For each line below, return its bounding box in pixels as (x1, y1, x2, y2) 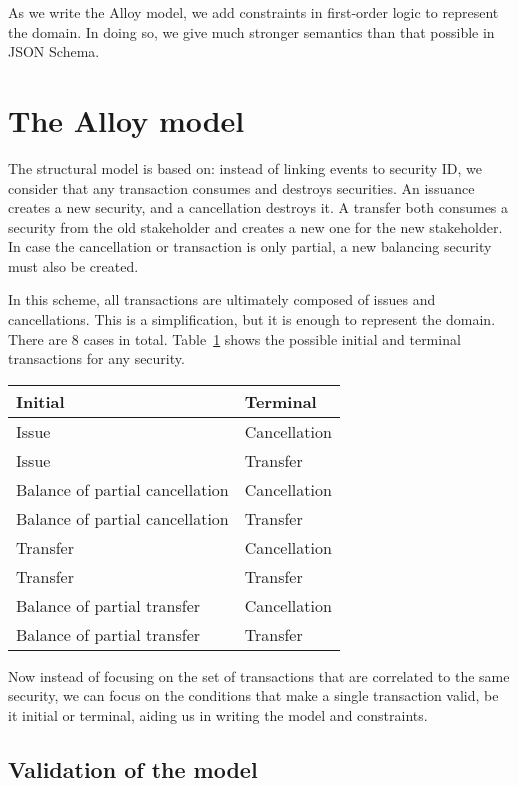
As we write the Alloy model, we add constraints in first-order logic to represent (8, 2, 499, 22)
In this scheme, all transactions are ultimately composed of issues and (8, 289, 436, 310)
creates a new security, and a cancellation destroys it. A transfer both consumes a (8, 197, 509, 218)
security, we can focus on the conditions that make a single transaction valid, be (8, 685, 499, 706)
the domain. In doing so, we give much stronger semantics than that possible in (8, 21, 495, 42)
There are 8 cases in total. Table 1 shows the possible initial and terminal (8, 328, 461, 349)
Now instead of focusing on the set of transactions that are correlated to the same (8, 665, 510, 686)
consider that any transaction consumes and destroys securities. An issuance (8, 177, 475, 198)
